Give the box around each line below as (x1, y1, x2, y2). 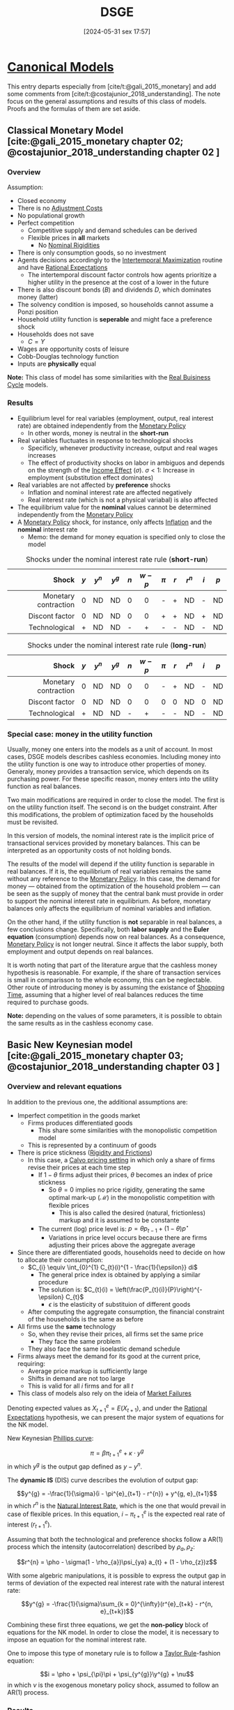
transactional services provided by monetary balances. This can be (7, 839, 201, 847)
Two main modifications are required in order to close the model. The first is (7, 795, 225, 804)
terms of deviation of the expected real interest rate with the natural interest (7, 1579, 225, 1587)
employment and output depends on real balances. (7, 947, 154, 956)
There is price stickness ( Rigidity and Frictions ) (17, 1148, 153, 1157)
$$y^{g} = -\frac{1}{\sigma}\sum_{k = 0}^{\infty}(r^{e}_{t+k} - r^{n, (21, 1600, 213, 1608)
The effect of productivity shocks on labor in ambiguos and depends (27, 458, 225, 467)
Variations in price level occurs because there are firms (48, 1233, 208, 1242)
